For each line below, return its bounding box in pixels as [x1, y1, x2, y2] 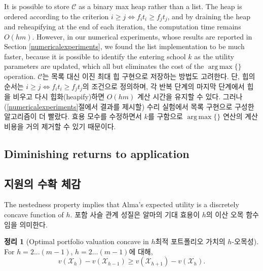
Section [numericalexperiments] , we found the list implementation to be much [4, 41, 245, 52]
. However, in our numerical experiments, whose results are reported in [32, 31, 252, 42]
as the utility [194, 51, 234, 61]
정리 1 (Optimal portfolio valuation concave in [4, 236, 149, 247]
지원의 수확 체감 [4, 175, 81, 191]
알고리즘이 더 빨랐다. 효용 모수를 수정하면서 [4, 111, 142, 122]
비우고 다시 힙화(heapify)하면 [13, 91, 105, 102]
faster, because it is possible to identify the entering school [4, 51, 186, 61]
